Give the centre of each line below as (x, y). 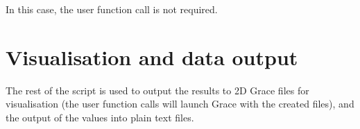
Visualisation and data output (152, 57)
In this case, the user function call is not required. (112, 9)
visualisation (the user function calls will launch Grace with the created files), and (180, 104)
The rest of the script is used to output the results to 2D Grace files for (157, 90)
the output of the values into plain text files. (100, 117)
